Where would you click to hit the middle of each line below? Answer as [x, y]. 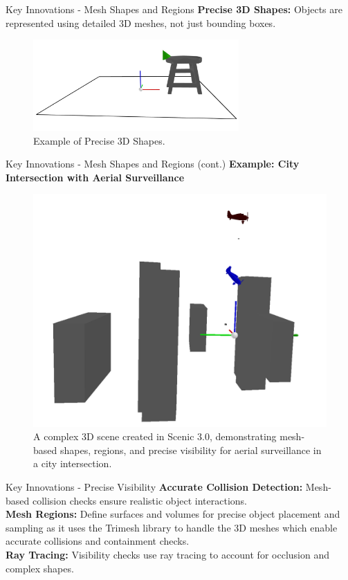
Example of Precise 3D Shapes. [99, 140]
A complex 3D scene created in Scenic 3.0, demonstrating [155, 436]
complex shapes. [40, 568]
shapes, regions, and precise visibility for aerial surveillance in [191, 450]
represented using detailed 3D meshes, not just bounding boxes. [141, 22]
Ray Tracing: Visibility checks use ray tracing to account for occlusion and [167, 554]
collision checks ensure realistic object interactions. [139, 500]
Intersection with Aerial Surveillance [95, 177]
